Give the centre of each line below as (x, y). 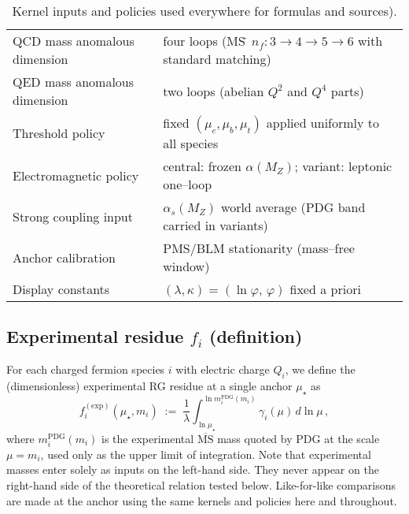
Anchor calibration (64, 257)
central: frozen (202, 166)
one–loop (188, 184)
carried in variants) (216, 225)
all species (191, 143)
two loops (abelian (214, 91)
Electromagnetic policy (76, 175)
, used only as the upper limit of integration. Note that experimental (206, 454)
